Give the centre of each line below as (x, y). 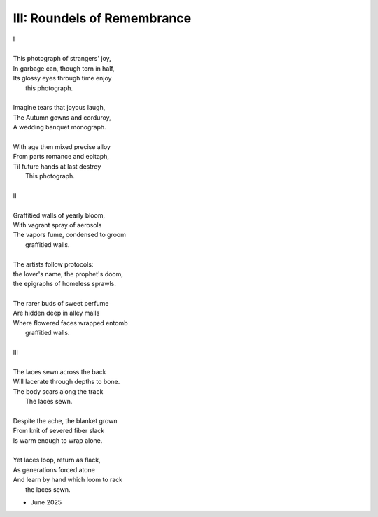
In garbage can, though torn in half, (64, 68)
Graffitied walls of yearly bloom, (59, 215)
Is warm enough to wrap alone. (58, 440)
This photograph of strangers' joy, (62, 59)
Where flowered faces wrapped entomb (70, 323)
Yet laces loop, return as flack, (57, 460)
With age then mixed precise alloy (62, 146)
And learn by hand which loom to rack (68, 480)
